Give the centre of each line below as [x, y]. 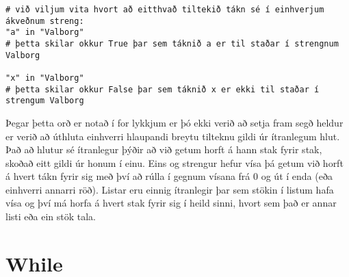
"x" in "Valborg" [45, 78]
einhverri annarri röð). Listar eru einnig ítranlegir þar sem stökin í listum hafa [170, 189]
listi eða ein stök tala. [51, 216]
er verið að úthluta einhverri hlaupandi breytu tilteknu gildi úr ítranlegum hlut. [173, 136]
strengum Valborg [45, 101]
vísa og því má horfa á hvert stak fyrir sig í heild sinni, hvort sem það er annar [171, 203]
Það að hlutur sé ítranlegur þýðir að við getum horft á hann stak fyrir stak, [164, 149]
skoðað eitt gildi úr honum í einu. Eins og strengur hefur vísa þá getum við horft [174, 162]
